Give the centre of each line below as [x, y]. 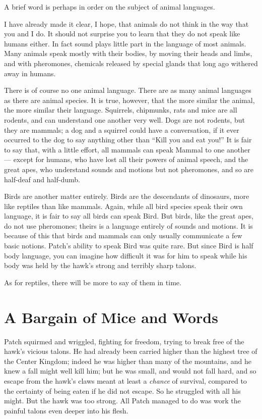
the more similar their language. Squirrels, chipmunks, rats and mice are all [121, 110]
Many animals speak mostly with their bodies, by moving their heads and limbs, [128, 53]
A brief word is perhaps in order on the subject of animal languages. [110, 7]
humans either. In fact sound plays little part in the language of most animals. [125, 43]
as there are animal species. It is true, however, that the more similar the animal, [129, 100]
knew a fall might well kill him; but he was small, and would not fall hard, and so [130, 371]
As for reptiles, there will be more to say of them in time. [93, 282]
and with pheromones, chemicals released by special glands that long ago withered [131, 63]
